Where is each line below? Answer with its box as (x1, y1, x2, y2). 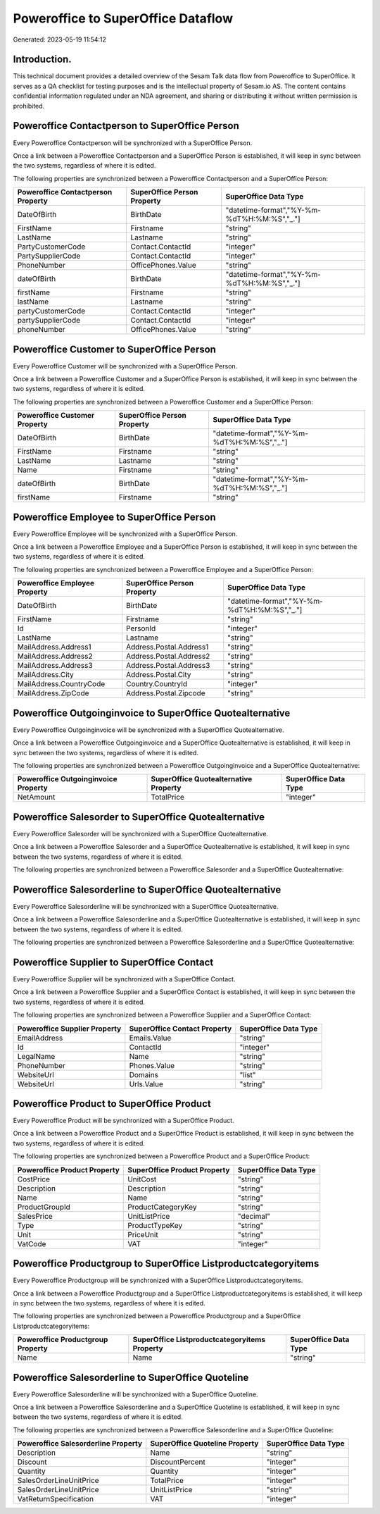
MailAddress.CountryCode (17, 679, 106, 689)
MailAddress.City (17, 670, 74, 680)
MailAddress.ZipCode (17, 688, 89, 698)
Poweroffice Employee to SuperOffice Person (13, 511, 216, 523)
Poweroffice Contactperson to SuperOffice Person (13, 120, 239, 132)
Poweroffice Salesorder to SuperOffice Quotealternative (13, 811, 265, 823)
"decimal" (237, 1211, 271, 1221)
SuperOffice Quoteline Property (150, 1439, 259, 1448)
